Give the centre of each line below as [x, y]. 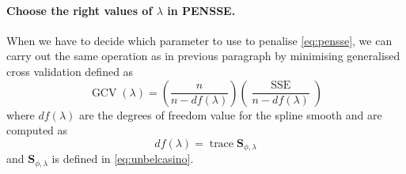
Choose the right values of [80, 10]
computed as [37, 130]
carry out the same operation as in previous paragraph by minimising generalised [203, 56]
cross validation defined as [70, 71]
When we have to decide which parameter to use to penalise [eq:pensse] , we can [199, 40]
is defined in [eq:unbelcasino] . [123, 159]
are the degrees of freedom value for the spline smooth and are [230, 114]
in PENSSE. [201, 10]
